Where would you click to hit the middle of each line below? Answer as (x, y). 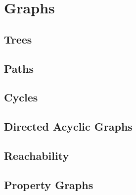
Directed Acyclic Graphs (68, 126)
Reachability (37, 155)
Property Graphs (49, 184)
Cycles (21, 97)
